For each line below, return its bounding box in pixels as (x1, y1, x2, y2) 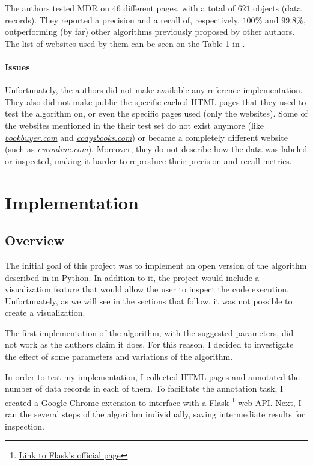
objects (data (253, 2, 302, 14)
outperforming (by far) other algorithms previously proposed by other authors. (5, 25, 295, 38)
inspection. (5, 419, 44, 432)
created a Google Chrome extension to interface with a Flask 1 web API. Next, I (5, 394, 302, 408)
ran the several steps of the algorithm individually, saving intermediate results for (5, 408, 305, 420)
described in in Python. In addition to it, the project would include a (5, 271, 260, 283)
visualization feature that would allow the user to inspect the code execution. (5, 283, 289, 295)
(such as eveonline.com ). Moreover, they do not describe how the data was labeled (5, 143, 308, 155)
